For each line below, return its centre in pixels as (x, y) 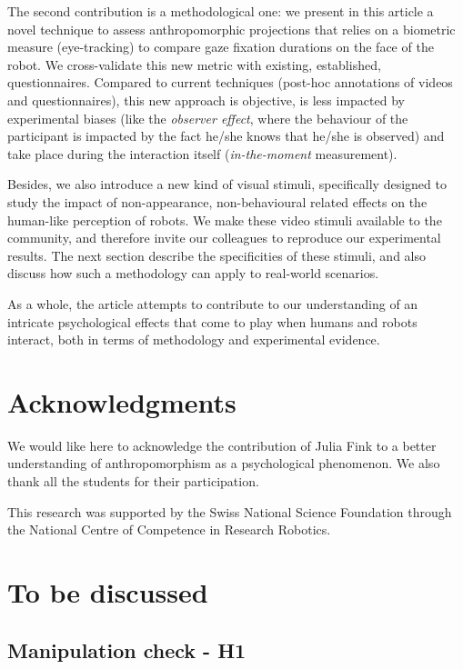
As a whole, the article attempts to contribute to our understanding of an (213, 303)
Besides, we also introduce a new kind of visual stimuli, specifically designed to (227, 184)
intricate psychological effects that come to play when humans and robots (212, 321)
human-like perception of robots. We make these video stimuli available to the (225, 220)
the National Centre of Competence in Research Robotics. (169, 529)
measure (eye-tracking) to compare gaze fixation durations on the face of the (221, 47)
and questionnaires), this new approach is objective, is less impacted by (206, 100)
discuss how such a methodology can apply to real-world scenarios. (193, 273)
